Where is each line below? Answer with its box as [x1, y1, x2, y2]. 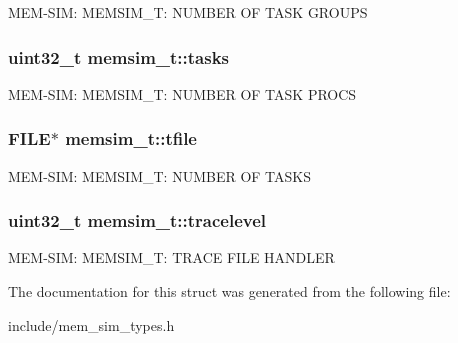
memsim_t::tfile [65, 126, 197, 151]
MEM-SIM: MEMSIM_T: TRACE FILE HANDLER [8, 247, 335, 268]
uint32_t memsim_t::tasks [8, 44, 230, 69]
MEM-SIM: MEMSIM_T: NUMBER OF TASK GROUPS [8, 2, 368, 22]
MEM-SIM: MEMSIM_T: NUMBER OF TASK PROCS [8, 83, 357, 104]
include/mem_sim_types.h [8, 314, 175, 335]
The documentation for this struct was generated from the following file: [8, 281, 451, 302]
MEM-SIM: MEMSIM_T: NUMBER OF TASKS [8, 165, 312, 186]
